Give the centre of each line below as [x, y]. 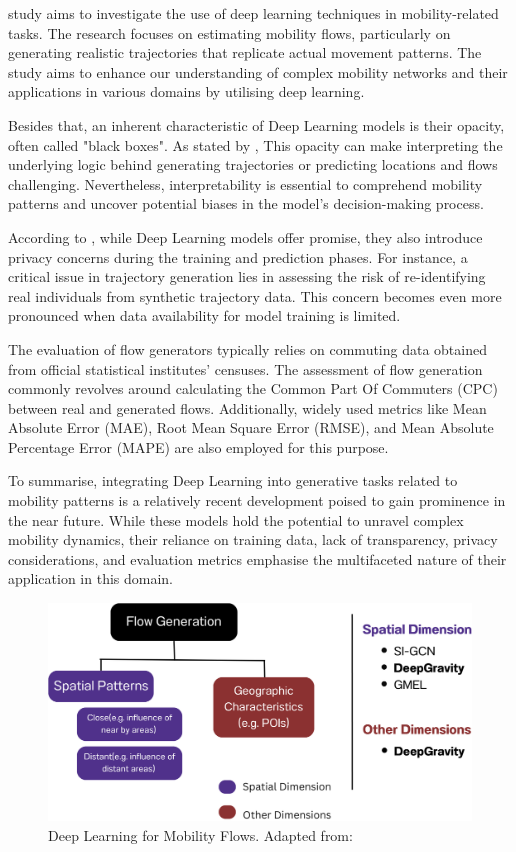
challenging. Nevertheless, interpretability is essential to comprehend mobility [245, 183]
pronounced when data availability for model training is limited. [204, 315]
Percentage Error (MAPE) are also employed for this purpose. [198, 446]
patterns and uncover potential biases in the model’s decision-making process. [246, 203]
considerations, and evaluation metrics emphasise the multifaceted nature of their [257, 558]
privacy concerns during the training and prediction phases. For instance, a [238, 256]
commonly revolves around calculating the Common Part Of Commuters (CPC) [253, 388]
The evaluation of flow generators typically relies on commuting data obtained [247, 348]
